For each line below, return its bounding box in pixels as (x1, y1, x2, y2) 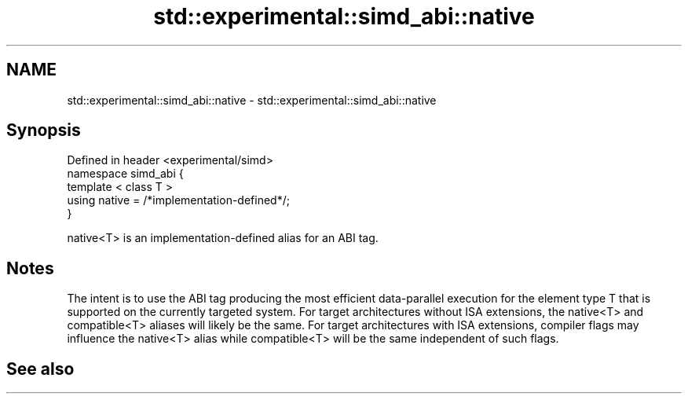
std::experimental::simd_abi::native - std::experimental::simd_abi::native (67, 93, 437, 107)
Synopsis (6, 120, 81, 141)
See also (6, 358, 75, 379)
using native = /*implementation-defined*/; (67, 193, 290, 207)
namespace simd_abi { (67, 167, 184, 181)
